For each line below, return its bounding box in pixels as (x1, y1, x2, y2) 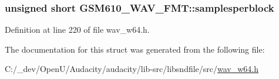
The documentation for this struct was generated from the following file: (5, 43, 265, 55)
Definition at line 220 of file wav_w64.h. (5, 23, 150, 36)
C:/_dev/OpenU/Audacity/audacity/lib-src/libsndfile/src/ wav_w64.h (5, 63, 259, 75)
